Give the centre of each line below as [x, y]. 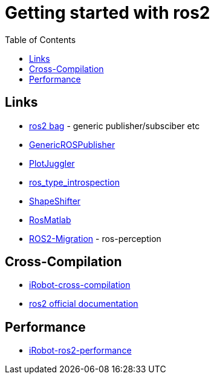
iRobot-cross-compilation [80, 285]
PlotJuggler [52, 163]
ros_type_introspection [74, 182]
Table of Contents [41, 39]
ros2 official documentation [84, 304]
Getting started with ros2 [108, 13]
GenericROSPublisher [72, 144]
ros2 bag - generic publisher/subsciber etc [115, 126]
